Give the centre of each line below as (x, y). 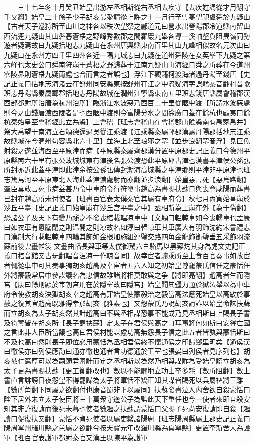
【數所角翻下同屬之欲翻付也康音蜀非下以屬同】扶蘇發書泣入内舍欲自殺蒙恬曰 (127, 389)
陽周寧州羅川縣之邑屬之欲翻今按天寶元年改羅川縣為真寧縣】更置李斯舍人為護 (127, 428)
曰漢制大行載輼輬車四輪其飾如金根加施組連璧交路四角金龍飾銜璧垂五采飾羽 (124, 236)
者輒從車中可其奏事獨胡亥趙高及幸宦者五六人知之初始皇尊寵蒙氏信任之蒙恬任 (127, 265)
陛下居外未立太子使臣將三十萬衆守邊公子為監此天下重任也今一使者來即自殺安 (127, 399)
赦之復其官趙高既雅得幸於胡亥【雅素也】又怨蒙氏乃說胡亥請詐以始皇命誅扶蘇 (127, 303)
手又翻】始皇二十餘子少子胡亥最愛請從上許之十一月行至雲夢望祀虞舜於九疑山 (127, 16)
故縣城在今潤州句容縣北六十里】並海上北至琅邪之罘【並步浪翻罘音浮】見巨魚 (127, 141)
